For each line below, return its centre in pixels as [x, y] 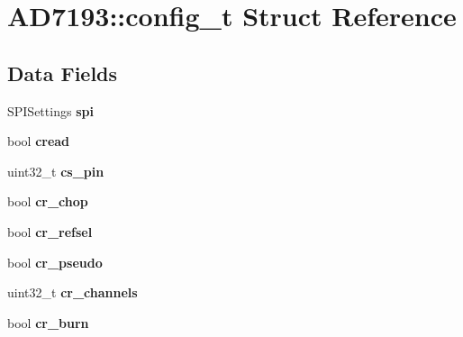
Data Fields [63, 73]
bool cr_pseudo [55, 262]
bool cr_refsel [50, 231]
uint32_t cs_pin [56, 171]
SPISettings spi [50, 110]
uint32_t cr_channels [73, 292]
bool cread [39, 141]
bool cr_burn [48, 322]
